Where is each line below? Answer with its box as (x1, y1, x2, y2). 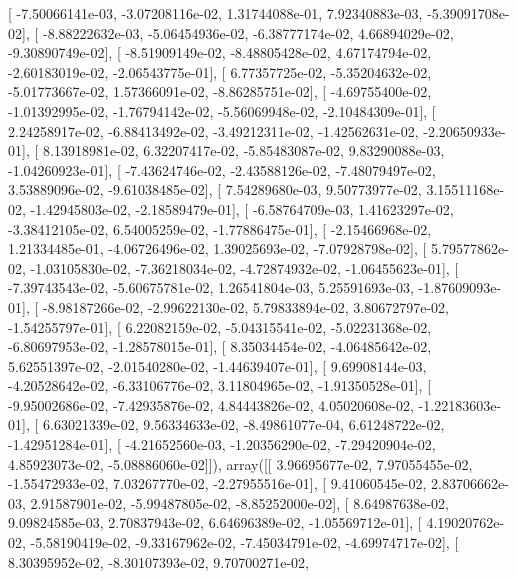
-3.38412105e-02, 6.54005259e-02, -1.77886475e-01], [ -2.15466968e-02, (8, 218, 432, 239)
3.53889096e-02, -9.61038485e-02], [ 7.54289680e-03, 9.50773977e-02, (8, 179, 422, 200)
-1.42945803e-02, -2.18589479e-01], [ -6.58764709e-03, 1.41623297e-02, (30, 198, 454, 219)
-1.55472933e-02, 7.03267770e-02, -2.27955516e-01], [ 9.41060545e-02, (8, 473, 427, 494)
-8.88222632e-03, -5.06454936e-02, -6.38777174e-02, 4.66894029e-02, (42, 22, 454, 43)
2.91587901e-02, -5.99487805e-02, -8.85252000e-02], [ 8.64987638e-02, (30, 492, 449, 513)
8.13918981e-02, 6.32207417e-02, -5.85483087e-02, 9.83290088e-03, (42, 140, 445, 161)
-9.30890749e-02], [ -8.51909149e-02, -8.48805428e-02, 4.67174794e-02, (8, 42, 432, 63)
